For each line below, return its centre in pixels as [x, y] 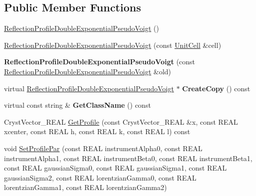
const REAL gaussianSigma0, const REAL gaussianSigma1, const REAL [115, 168]
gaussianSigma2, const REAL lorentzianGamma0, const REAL [100, 177]
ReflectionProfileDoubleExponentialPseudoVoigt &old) [88, 71]
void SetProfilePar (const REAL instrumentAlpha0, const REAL [103, 148]
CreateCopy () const [216, 88]
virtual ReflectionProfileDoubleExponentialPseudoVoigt [89, 88]
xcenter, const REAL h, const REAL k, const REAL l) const [97, 131]
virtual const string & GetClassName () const [77, 105]
